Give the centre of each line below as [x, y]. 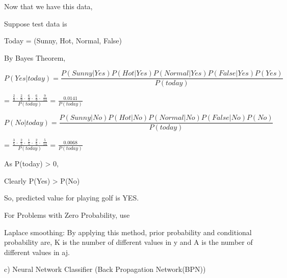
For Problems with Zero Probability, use [67, 215]
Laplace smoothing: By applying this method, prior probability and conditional [128, 232]
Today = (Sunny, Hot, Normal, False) [63, 41]
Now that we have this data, [48, 6]
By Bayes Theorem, [35, 57]
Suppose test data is [36, 23]
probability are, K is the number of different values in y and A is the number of [128, 242]
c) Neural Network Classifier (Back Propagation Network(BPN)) [105, 269]
